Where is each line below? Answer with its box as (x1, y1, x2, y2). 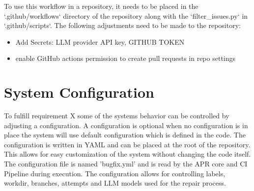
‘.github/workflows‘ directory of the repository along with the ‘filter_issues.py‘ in (4, 10, 248, 21)
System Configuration (4, 82, 154, 102)
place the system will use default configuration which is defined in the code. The (4, 130, 246, 140)
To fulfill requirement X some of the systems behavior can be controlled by (4, 110, 229, 121)
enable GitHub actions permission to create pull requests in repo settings (15, 53, 236, 63)
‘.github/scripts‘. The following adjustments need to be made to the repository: (4, 20, 241, 30)
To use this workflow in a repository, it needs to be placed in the (4, 1, 198, 11)
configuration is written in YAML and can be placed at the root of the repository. (4, 139, 251, 149)
